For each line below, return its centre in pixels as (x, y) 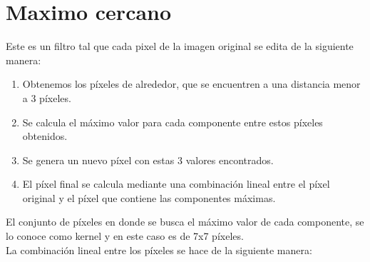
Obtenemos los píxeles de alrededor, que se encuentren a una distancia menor (191, 84)
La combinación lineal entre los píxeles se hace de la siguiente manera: (159, 250)
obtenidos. (45, 136)
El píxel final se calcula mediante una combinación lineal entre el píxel (176, 184)
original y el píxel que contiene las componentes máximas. (149, 197)
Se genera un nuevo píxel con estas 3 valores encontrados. (148, 160)
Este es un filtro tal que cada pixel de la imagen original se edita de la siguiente (180, 46)
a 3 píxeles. (47, 97)
